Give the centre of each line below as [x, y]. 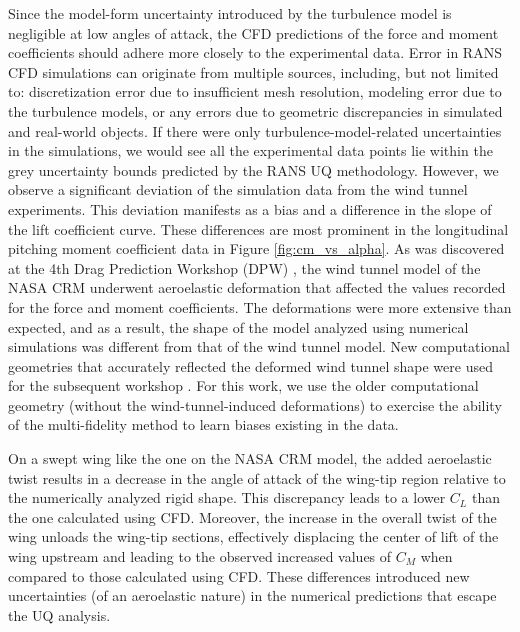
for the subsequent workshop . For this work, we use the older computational [243, 385]
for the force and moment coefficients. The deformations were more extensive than [260, 306]
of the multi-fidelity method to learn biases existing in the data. [203, 424]
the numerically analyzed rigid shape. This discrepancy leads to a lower [227, 497]
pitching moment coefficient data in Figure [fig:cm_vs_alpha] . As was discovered [256, 248]
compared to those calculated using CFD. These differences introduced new [239, 575]
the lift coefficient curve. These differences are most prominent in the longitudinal [258, 228]
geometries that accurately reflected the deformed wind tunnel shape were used [250, 365]
